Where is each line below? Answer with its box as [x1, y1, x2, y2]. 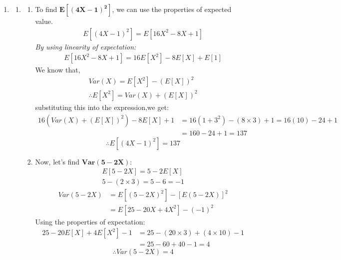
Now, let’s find [35, 156, 80, 166]
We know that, [35, 64, 80, 75]
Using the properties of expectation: [35, 216, 145, 226]
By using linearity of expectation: [35, 41, 136, 51]
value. [35, 16, 53, 26]
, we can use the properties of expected [112, 4, 232, 14]
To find [35, 4, 57, 14]
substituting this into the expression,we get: [35, 101, 169, 112]
